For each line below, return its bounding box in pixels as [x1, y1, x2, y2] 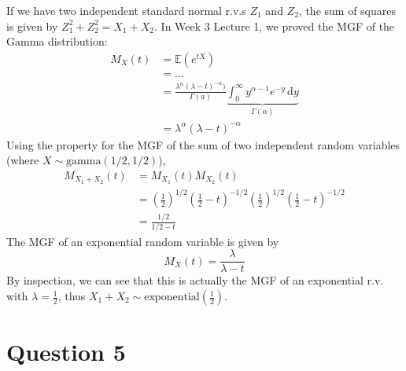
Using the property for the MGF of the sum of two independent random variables [6, 136, 400, 152]
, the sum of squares [298, 2, 397, 18]
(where [6, 152, 39, 168]
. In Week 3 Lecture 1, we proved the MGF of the [154, 17, 395, 34]
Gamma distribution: [6, 33, 108, 50]
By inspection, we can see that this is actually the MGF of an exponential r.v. [6, 272, 384, 288]
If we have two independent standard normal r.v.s [6, 2, 246, 18]
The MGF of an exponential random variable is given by [6, 233, 279, 249]
